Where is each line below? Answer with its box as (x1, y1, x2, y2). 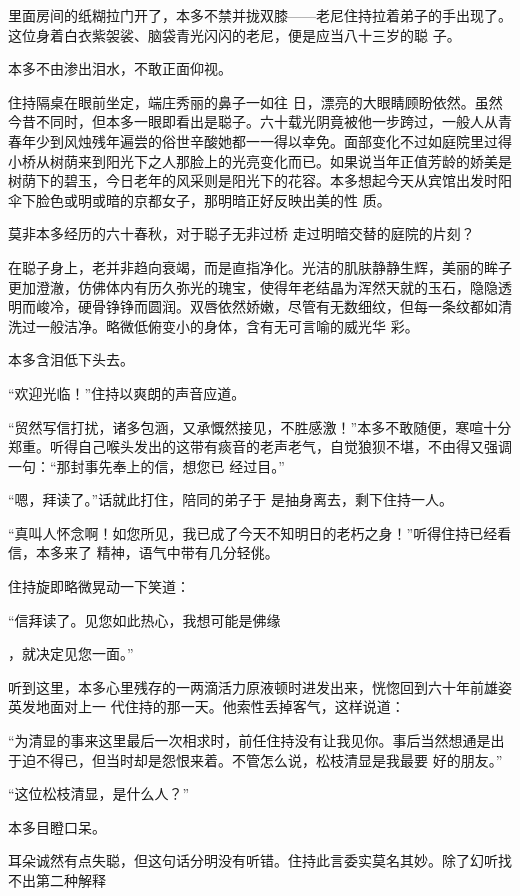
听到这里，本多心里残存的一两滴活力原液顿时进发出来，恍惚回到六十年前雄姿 (8, 676, 512, 697)
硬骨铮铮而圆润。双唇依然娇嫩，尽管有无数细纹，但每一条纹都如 (77, 296, 498, 317)
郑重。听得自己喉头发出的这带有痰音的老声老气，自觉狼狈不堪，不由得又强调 (8, 436, 512, 457)
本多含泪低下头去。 (8, 349, 134, 370)
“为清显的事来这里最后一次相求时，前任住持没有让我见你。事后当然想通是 (8, 730, 491, 751)
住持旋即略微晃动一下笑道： (8, 576, 190, 597)
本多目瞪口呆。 (8, 816, 106, 837)
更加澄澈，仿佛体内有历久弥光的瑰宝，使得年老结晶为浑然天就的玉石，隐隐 (8, 276, 498, 297)
